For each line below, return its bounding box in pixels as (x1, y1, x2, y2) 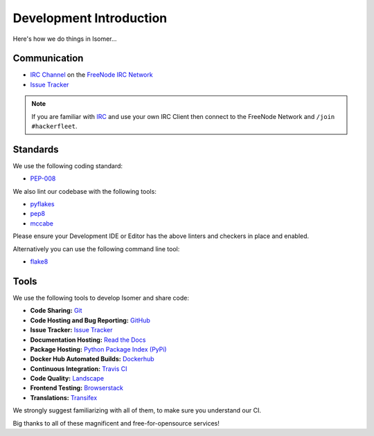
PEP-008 (30, 174, 56, 183)
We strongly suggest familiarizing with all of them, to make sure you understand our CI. (12, 406, 261, 415)
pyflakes (30, 200, 55, 208)
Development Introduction (12, 10, 168, 26)
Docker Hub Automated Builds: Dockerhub (30, 355, 155, 363)
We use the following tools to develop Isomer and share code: (12, 293, 190, 302)
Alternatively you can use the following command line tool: (12, 244, 180, 253)
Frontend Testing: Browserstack (30, 384, 124, 392)
